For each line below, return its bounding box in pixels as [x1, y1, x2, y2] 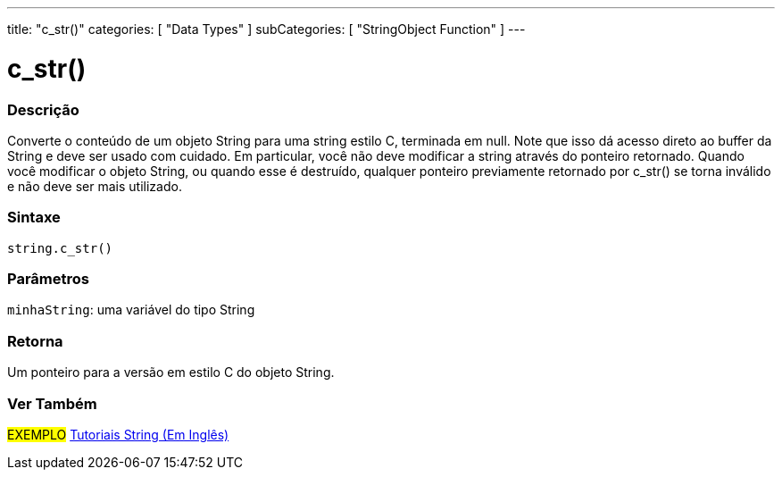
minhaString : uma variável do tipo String [7, 302, 255, 318]
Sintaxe [7, 208, 61, 227]
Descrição [7, 100, 79, 119]
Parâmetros [7, 270, 89, 288]
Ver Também [7, 394, 97, 413]
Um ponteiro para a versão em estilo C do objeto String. [7, 364, 335, 381]
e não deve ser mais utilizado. [7, 178, 182, 194]
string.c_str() [7, 240, 113, 255]
